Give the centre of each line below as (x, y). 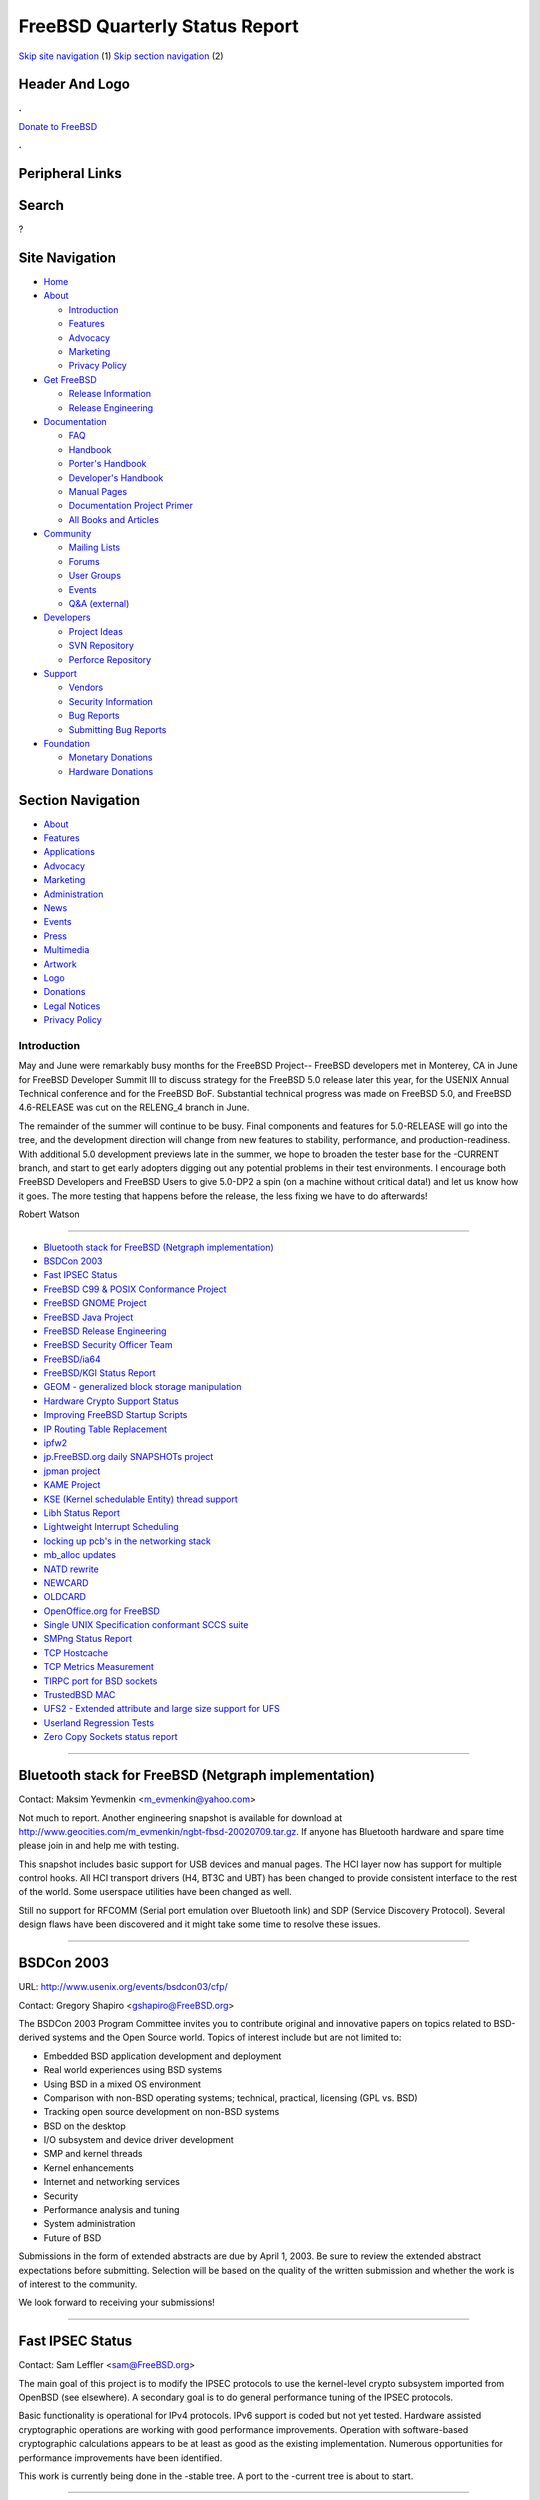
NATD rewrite (71, 1569)
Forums (84, 561)
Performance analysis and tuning (111, 2210)
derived (34, 2037)
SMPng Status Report (88, 1639)
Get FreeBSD (70, 379)
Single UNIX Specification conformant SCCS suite (146, 1625)
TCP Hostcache (76, 1652)
